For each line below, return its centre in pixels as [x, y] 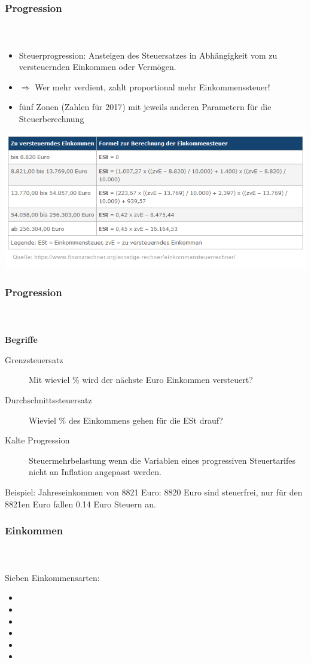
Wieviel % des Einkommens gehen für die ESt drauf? [126, 420]
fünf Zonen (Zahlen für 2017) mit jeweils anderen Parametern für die [145, 107]
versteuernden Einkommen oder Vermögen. [97, 67]
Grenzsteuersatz [34, 359]
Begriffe [21, 340]
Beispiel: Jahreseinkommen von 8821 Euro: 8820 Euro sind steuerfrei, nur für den [154, 492]
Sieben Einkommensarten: [52, 577]
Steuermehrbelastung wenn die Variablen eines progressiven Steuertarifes [162, 460]
